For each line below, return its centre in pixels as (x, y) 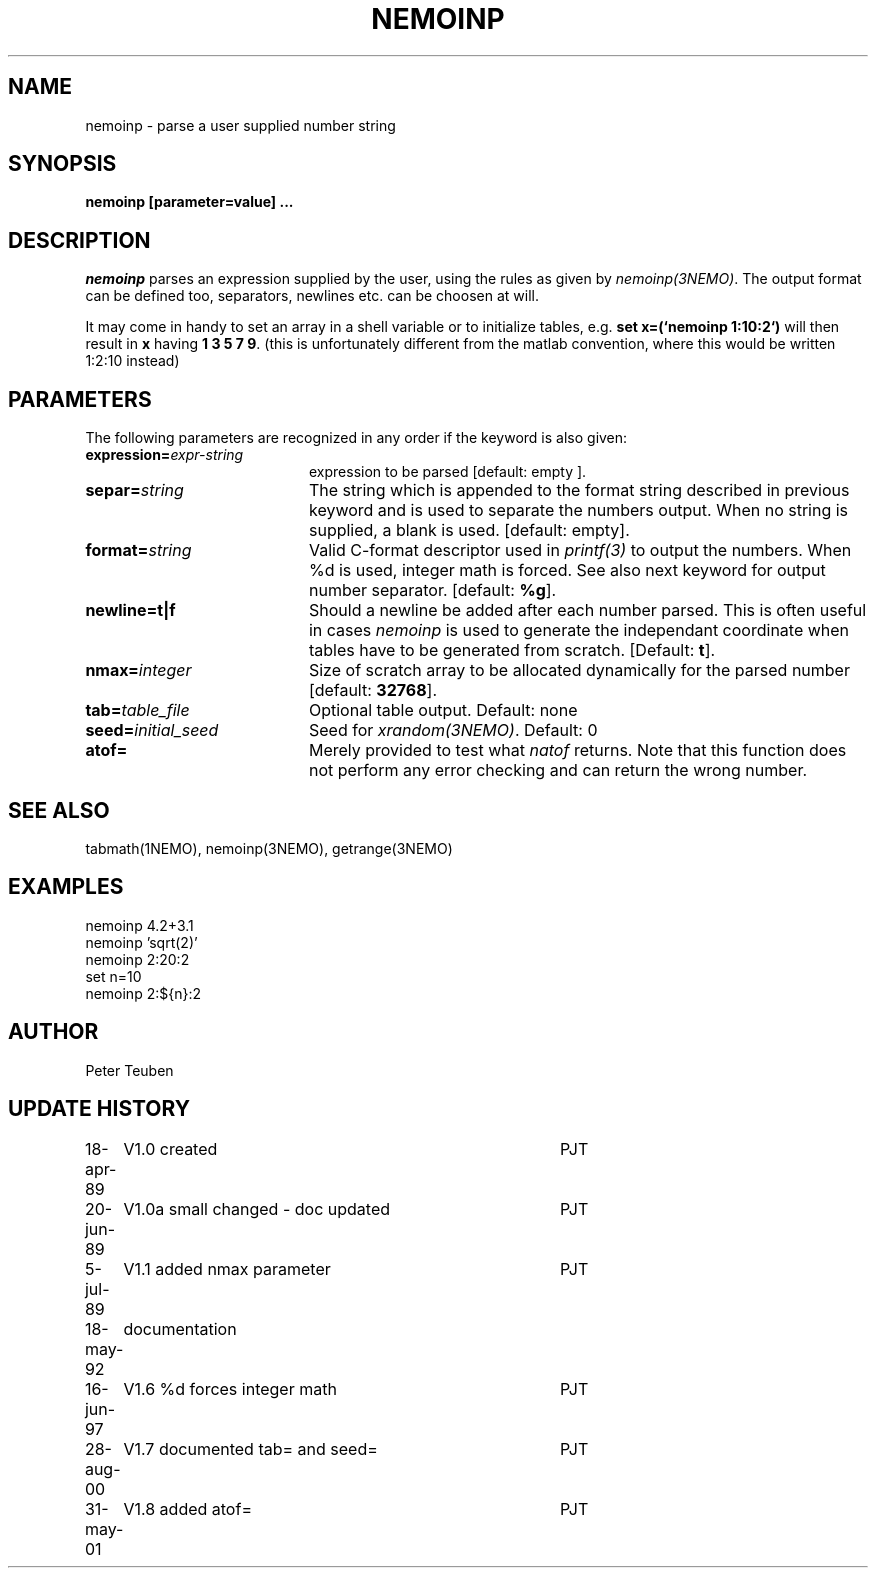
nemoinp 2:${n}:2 (143, 993)
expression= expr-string (164, 455)
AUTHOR (53, 1032)
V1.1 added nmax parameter (227, 1268)
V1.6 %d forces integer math (230, 1388)
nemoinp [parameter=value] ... (189, 202)
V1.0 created (170, 1148)
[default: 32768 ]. (373, 690)
